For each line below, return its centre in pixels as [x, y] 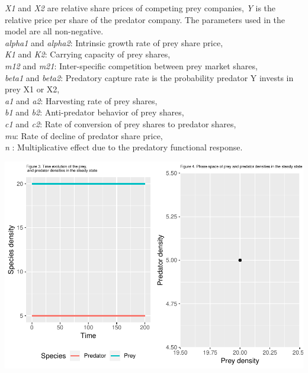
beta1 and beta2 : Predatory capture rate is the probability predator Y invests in [149, 77]
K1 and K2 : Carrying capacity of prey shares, [88, 54]
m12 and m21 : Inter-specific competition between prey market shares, [131, 65]
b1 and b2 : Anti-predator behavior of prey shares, [94, 112]
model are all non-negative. [54, 31]
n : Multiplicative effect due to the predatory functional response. [124, 147]
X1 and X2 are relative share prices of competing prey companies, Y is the [140, 8]
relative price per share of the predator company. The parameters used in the [145, 19]
